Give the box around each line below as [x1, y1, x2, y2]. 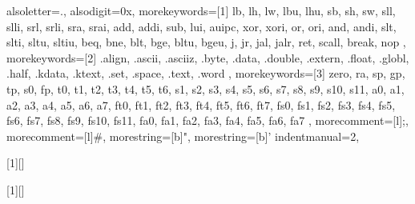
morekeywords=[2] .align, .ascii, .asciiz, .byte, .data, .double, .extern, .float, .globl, [6, 49, 409, 66]
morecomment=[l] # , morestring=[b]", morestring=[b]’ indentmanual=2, [6, 127, 360, 144]
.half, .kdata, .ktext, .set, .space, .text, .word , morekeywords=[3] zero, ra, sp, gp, [6, 65, 405, 82]
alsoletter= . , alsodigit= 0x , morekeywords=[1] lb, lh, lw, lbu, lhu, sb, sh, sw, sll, [6, 2, 396, 18]
